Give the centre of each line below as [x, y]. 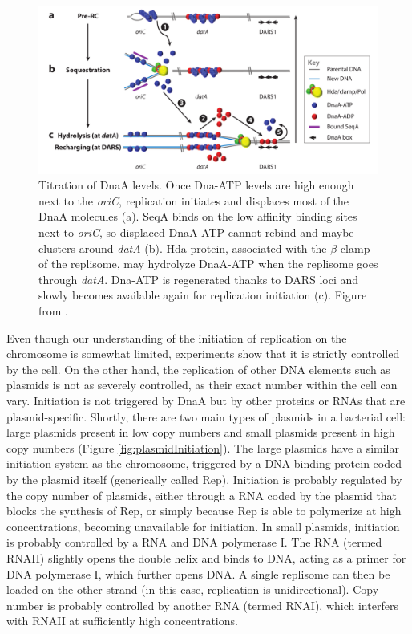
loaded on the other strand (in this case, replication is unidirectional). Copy [193, 589]
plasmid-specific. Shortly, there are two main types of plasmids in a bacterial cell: [206, 416]
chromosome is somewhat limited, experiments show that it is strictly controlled [203, 354]
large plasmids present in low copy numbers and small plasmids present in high [201, 432]
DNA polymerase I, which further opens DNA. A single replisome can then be [198, 573]
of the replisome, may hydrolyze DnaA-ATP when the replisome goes [208, 264]
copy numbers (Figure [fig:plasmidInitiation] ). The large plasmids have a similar [203, 447]
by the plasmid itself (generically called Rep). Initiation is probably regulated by [204, 479]
